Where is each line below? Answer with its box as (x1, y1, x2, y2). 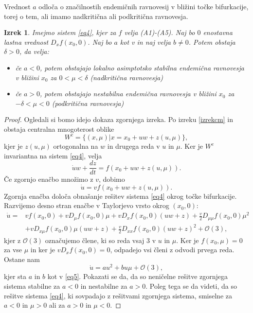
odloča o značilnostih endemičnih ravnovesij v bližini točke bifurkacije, (38, 1, 249, 11)
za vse (4, 244, 22, 255)
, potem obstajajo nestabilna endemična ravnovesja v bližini (40, 88, 217, 99)
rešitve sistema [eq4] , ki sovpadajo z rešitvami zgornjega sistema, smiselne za (4, 290, 232, 300)
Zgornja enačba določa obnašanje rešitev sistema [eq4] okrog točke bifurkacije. (4, 191, 237, 201)
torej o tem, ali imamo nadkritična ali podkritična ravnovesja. (4, 11, 188, 21)
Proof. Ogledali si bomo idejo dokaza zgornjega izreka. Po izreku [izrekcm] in (4, 114, 233, 124)
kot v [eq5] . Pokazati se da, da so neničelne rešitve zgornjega (47, 271, 228, 281)
